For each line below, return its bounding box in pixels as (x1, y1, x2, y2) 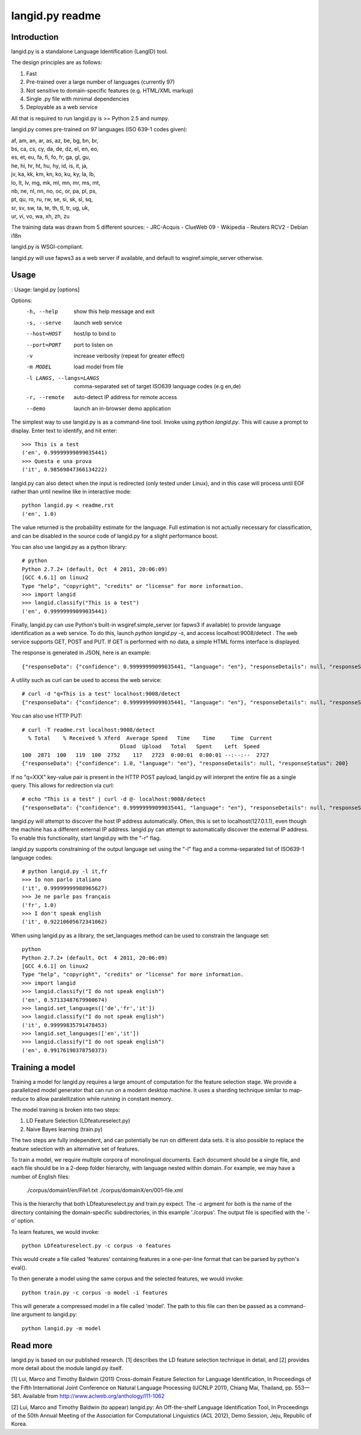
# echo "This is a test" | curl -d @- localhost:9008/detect (22, 796, 206, 803)
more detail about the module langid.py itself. (11, 1365, 123, 1372)
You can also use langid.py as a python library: (11, 543, 127, 550)
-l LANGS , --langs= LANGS (26, 374, 99, 382)
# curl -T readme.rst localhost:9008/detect (22, 726, 156, 733)
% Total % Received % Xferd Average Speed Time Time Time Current (28, 734, 273, 742)
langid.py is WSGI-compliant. (11, 243, 84, 250)
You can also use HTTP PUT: (11, 712, 83, 719)
